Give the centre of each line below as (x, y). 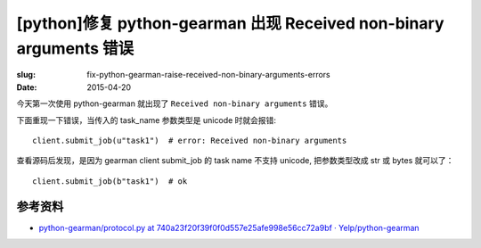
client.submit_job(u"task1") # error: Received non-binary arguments (190, 140)
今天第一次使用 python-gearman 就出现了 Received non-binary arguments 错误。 (175, 103)
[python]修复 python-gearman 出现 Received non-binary (230, 23)
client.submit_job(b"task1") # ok (110, 181)
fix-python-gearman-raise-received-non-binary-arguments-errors (208, 75)
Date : (27, 87)
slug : (26, 75)
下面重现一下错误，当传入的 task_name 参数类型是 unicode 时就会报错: (146, 120)
